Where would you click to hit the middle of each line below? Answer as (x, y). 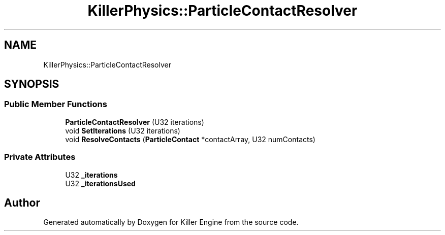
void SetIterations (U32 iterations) (123, 130)
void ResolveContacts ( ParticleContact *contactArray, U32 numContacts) (190, 139)
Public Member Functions (56, 104)
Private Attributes (40, 157)
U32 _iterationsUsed (100, 183)
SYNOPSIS (32, 84)
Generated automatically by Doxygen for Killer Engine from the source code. (171, 222)
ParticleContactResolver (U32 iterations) (135, 122)
